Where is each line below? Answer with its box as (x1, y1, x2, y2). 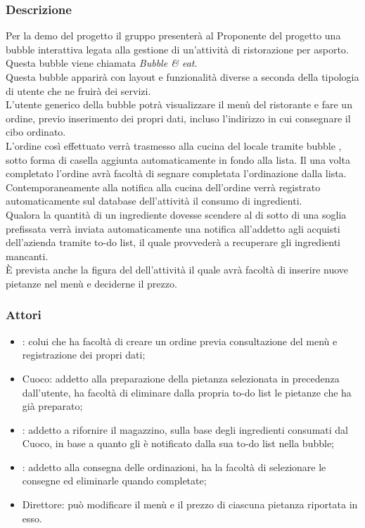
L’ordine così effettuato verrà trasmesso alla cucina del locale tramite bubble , (6, 138, 342, 153)
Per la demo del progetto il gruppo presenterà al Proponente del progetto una (6, 28, 341, 43)
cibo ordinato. (6, 124, 66, 139)
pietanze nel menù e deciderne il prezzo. (6, 276, 177, 290)
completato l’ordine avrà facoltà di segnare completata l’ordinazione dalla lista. (6, 166, 347, 181)
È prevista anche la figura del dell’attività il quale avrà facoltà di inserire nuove (6, 262, 349, 277)
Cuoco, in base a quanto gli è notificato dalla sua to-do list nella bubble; (22, 436, 334, 451)
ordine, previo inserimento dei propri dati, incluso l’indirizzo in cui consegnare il (6, 110, 351, 125)
